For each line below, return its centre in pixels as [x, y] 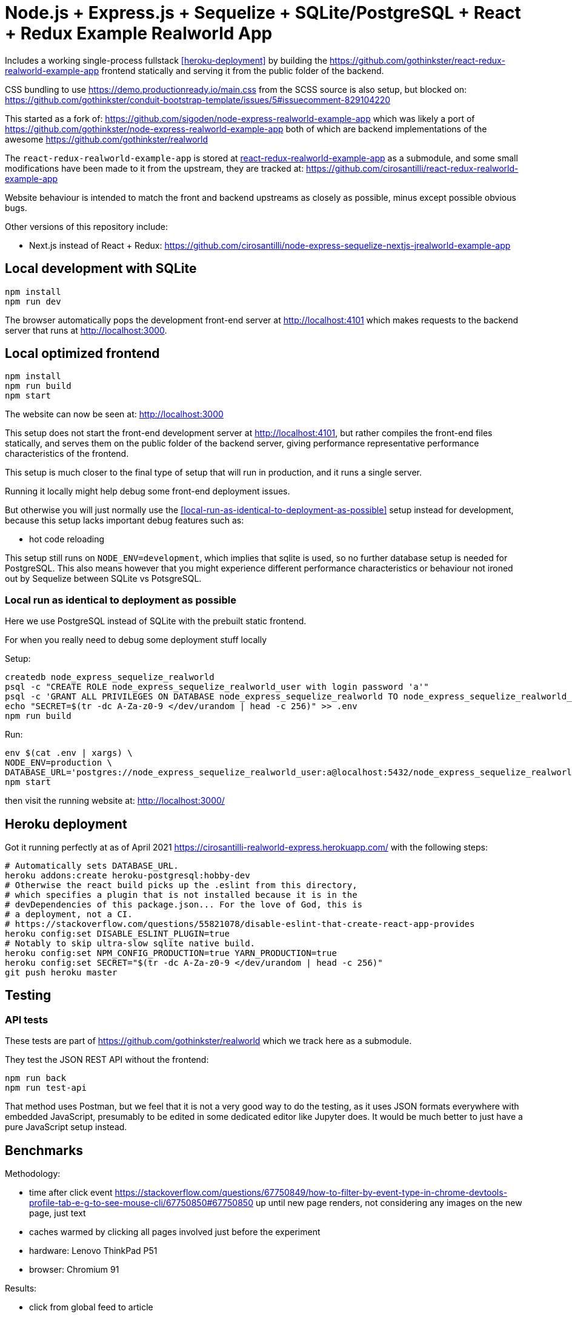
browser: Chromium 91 [74, 1270]
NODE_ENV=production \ [59, 763]
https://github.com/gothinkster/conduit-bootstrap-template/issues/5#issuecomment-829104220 [198, 99]
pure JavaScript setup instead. [66, 1127]
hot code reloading [67, 539]
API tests [27, 1019]
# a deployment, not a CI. [69, 914]
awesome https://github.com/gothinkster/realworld [106, 139]
